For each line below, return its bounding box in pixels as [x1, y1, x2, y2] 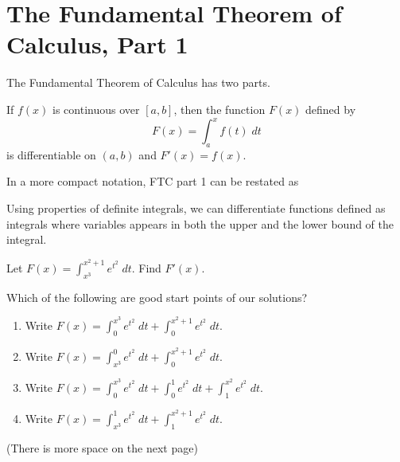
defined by [305, 100, 356, 117]
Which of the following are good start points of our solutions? [6, 288, 308, 305]
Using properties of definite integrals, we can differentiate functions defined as [6, 199, 386, 216]
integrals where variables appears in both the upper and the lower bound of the [6, 215, 394, 232]
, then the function [173, 100, 266, 117]
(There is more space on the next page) [6, 439, 198, 456]
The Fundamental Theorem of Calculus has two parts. [6, 74, 270, 91]
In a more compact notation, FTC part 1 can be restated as [6, 173, 299, 190]
